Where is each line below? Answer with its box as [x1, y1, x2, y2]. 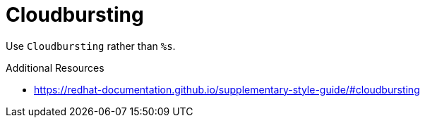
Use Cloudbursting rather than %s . [6, 39, 176, 52]
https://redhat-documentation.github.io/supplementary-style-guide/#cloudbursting [34, 83, 420, 96]
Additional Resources [6, 61, 104, 74]
